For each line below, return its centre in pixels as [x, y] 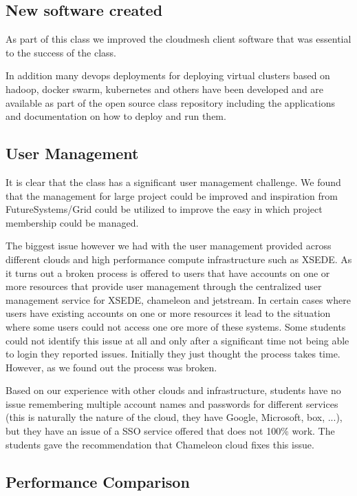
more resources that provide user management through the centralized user [164, 286]
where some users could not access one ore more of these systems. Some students [176, 326]
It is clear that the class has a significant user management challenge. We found [173, 182]
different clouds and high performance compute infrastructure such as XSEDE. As [179, 259]
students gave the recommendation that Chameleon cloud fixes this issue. [160, 444]
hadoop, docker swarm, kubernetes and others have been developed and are [165, 89]
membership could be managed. [72, 222]
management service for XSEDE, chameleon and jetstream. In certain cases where [178, 299]
